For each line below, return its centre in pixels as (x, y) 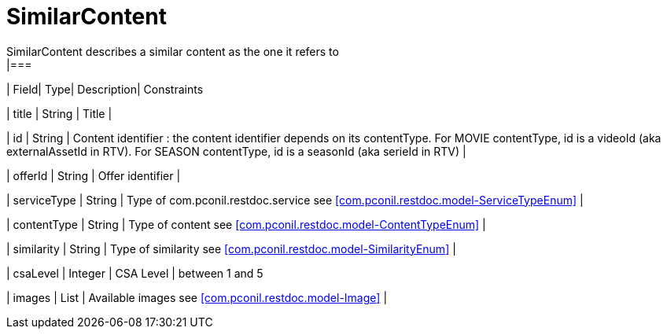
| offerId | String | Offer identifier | (94, 175)
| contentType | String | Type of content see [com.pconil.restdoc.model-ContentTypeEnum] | (246, 224)
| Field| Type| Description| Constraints (105, 89)
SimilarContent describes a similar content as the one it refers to (173, 51)
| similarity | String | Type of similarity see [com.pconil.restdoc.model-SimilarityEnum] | (231, 248)
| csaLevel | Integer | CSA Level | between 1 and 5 (135, 273)
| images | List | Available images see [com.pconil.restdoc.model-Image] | (197, 297)
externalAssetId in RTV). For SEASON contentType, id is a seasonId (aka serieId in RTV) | (236, 151)
